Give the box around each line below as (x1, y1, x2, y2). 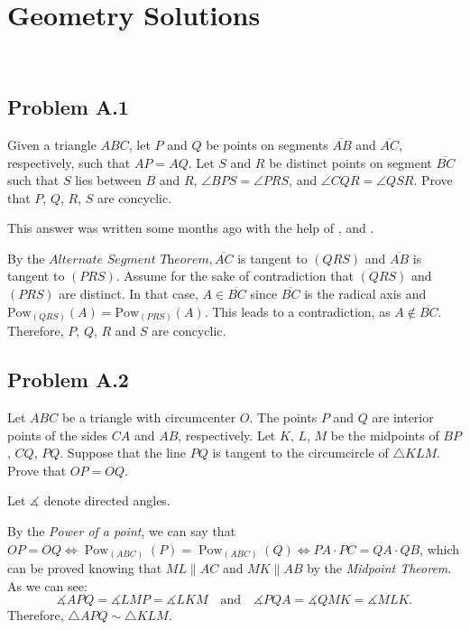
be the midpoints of (330, 425, 439, 444)
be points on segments (206, 134, 328, 153)
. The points (249, 407, 318, 426)
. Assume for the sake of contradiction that (115, 266, 354, 285)
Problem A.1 (7, 93, 129, 121)
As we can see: (7, 576, 88, 595)
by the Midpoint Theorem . (307, 559, 452, 578)
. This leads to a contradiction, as (204, 301, 391, 320)
